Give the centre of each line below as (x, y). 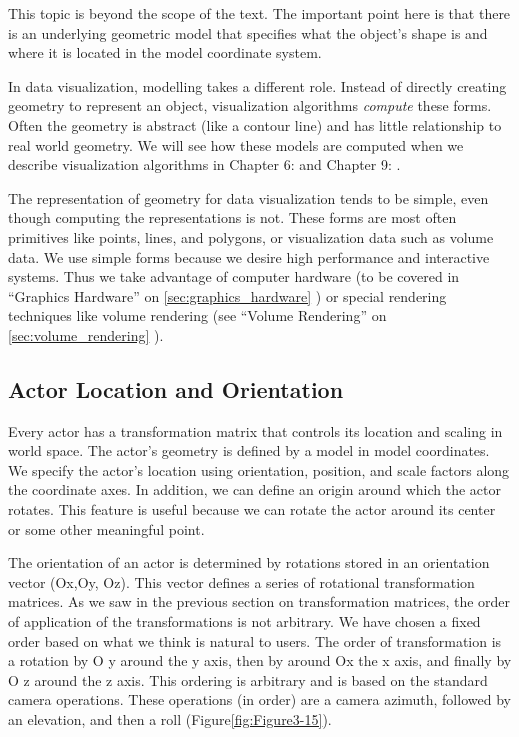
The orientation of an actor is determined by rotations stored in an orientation (249, 562)
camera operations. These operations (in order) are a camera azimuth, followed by (259, 699)
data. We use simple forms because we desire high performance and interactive (249, 256)
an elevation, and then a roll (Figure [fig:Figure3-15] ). (170, 719)
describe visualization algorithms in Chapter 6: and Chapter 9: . (204, 164)
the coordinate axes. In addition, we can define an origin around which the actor (254, 489)
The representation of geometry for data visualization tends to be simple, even (248, 197)
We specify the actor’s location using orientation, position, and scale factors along (259, 469)
